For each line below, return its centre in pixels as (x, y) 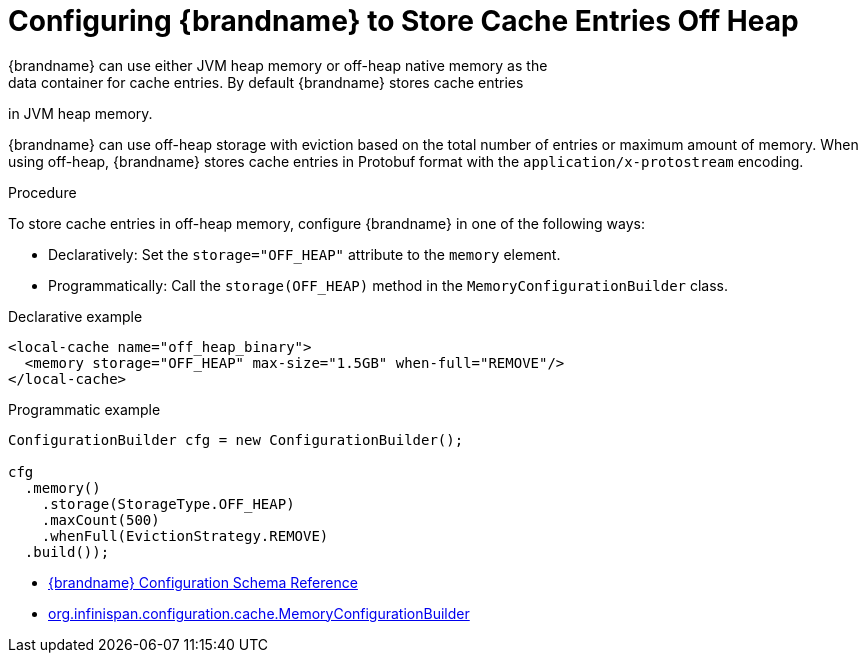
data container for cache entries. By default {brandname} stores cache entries (266, 82)
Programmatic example (84, 409)
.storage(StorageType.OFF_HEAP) (168, 503)
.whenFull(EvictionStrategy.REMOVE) (185, 535)
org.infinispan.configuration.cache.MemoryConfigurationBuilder (259, 613)
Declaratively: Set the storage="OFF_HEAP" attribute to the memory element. (304, 254)
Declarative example (75, 316)
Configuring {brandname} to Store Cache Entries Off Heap (403, 21)
